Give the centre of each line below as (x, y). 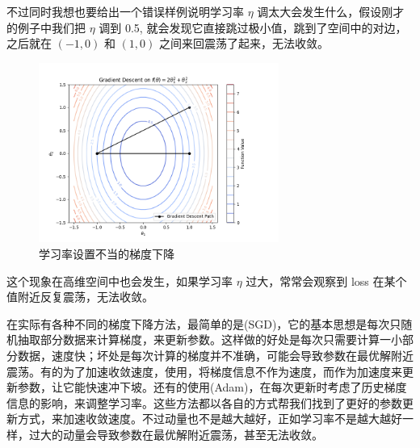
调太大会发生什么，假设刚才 (331, 11)
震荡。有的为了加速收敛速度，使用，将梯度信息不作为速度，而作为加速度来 (204, 371)
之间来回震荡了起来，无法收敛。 (244, 43)
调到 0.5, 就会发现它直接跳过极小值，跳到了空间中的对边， (253, 27)
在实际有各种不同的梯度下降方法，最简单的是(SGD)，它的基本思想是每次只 (204, 323)
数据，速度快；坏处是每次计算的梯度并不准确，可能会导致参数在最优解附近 (215, 355)
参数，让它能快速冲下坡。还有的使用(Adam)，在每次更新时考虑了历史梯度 (212, 387)
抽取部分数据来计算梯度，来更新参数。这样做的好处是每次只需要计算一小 (210, 339)
